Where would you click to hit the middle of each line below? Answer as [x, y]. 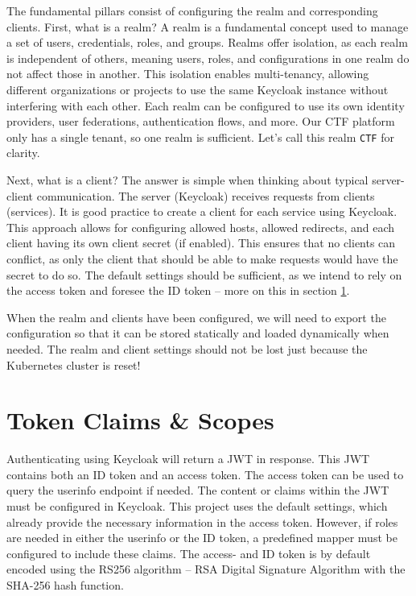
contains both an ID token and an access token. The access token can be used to [205, 474]
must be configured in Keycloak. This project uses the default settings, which [197, 506]
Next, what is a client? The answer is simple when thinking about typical [187, 180]
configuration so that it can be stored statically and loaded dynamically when [198, 333]
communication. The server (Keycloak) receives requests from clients [206, 195]
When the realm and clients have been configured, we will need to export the [196, 317]
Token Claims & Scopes [140, 420]
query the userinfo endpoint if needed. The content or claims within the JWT [198, 490]
